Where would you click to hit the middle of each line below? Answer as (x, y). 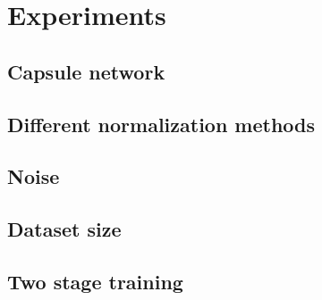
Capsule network (86, 71)
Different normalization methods (161, 124)
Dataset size (64, 229)
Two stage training (95, 281)
